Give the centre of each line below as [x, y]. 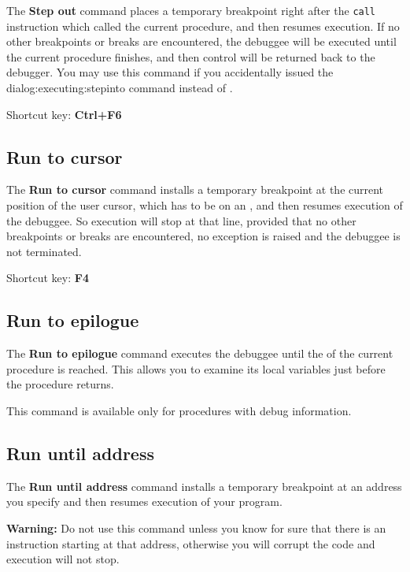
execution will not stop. [63, 559]
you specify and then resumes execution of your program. [144, 501]
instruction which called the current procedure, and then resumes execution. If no [203, 26]
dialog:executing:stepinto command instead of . [120, 88]
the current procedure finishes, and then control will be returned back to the [191, 56]
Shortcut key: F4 [48, 278]
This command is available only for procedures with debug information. [179, 410]
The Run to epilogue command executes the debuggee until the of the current [200, 353]
